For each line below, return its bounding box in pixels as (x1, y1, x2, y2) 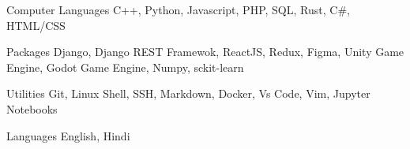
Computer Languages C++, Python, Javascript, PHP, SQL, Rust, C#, (6, 2, 350, 17)
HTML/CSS (6, 17, 66, 33)
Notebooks (6, 100, 58, 117)
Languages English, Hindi (6, 127, 130, 143)
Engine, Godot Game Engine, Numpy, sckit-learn (6, 58, 244, 75)
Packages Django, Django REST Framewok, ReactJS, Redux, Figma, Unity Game (6, 43, 404, 60)
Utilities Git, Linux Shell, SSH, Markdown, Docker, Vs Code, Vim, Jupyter (6, 85, 371, 102)
